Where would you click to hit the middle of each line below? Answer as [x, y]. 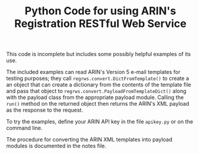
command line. [25, 128]
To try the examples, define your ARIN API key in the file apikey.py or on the [99, 122]
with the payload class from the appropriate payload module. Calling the [95, 97]
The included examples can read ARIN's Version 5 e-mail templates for [93, 72]
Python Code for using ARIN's [100, 11]
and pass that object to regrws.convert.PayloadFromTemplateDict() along [96, 91]
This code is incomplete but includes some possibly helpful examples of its [99, 54]
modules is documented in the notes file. [56, 146]
